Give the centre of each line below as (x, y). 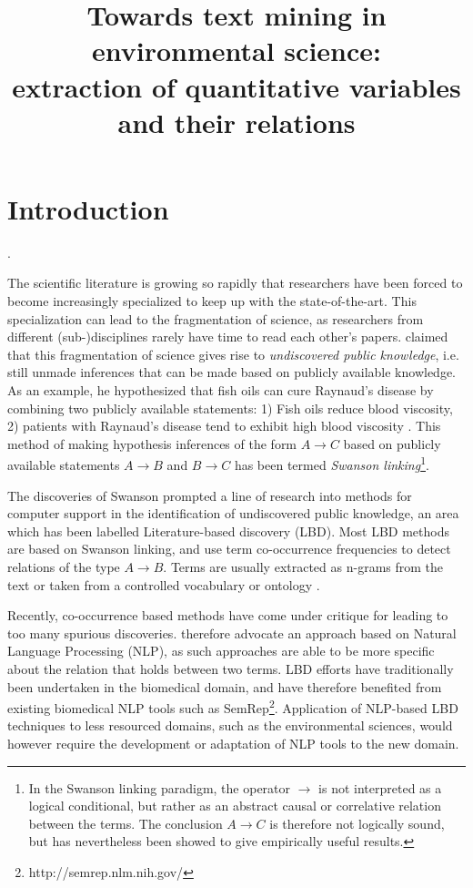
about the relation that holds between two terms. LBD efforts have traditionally (231, 669)
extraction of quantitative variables (236, 86)
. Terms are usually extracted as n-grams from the (303, 567)
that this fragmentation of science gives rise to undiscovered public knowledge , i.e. (233, 354)
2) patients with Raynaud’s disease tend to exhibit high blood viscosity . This (224, 426)
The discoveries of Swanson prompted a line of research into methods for (210, 495)
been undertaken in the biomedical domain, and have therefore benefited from (225, 686)
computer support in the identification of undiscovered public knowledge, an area (233, 513)
